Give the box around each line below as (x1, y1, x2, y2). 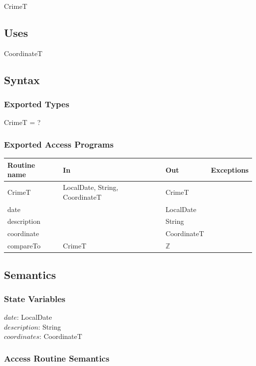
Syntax (4, 72, 40, 87)
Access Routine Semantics (4, 352, 110, 364)
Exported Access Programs (4, 138, 114, 150)
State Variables (4, 292, 65, 305)
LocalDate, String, (63, 182, 119, 192)
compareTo (7, 241, 41, 251)
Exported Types (4, 98, 69, 110)
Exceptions (211, 164, 249, 175)
